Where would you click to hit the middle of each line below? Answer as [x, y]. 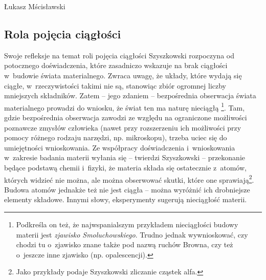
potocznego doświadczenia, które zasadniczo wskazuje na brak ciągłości [116, 65]
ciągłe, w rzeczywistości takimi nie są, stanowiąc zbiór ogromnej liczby [115, 85]
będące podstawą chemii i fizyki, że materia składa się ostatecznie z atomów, [125, 167]
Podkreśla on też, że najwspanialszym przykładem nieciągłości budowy [127, 224]
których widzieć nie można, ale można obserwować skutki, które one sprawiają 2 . [129, 179]
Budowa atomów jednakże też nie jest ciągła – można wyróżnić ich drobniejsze [127, 189]
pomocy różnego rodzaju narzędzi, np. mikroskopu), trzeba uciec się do [116, 137]
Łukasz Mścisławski [35, 6]
